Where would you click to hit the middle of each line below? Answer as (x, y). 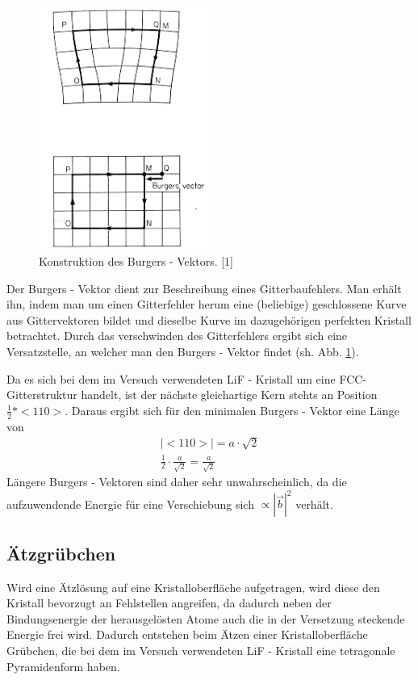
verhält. (314, 504)
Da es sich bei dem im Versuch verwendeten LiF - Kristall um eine (171, 378)
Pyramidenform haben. (63, 666)
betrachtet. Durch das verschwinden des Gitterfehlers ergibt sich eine (177, 336)
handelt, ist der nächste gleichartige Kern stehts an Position (229, 395)
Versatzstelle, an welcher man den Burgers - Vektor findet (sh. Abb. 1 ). (183, 352)
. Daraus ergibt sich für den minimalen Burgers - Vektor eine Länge (232, 410)
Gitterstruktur (42, 395)
